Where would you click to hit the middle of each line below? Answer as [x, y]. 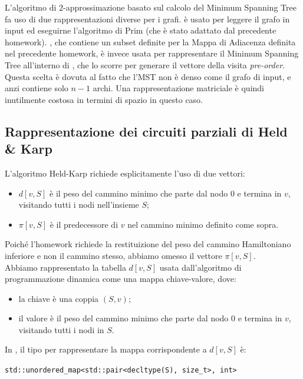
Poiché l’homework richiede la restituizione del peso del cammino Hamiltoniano [148, 244]
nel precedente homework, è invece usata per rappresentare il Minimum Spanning [152, 53]
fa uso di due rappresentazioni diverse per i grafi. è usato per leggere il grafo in [147, 19]
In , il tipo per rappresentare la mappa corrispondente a [106, 349]
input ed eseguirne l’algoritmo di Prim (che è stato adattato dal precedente [141, 30]
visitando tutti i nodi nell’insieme [79, 205]
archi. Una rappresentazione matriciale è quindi [179, 88]
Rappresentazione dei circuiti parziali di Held [146, 131]
